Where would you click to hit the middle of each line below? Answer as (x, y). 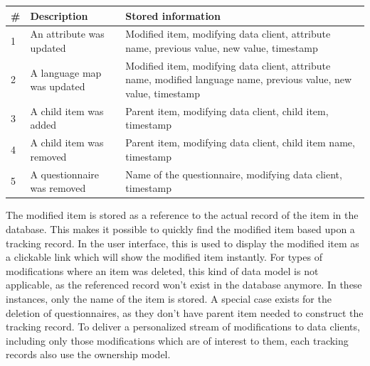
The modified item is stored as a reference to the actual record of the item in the (182, 215)
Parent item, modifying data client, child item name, (240, 142)
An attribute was (67, 34)
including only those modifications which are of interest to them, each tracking (177, 340)
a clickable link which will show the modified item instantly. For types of (164, 257)
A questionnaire (64, 174)
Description (59, 15)
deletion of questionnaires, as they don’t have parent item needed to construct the (185, 312)
